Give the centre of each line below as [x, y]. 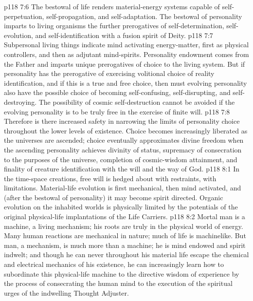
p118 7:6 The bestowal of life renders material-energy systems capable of [112, 6]
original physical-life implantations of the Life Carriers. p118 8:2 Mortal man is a [125, 216]
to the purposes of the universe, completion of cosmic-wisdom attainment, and [121, 159]
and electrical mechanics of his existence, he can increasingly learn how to [114, 264]
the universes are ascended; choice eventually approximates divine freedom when [124, 140]
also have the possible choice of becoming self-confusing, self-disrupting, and [117, 92]
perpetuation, [24, 16]
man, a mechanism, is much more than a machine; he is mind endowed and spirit [125, 245]
